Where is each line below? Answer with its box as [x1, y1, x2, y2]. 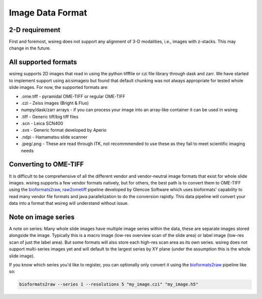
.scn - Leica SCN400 [21, 120, 63, 126]
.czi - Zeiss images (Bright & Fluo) [21, 100, 89, 106]
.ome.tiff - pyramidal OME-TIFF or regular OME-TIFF [21, 93, 126, 99]
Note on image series [9, 213, 75, 221]
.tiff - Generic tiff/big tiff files [21, 114, 79, 119]
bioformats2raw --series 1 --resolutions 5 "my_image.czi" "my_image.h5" [19, 282, 198, 287]
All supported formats [9, 58, 77, 66]
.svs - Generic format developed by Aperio [21, 127, 107, 133]
